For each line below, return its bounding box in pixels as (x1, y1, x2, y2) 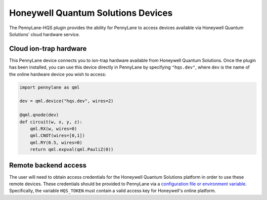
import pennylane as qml (19, 84, 80, 90)
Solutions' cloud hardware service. (9, 31, 80, 37)
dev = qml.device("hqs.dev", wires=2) (19, 98, 114, 104)
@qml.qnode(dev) (19, 112, 59, 118)
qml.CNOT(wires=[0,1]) (30, 133, 85, 138)
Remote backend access (9, 161, 87, 169)
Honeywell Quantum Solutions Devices (9, 7, 173, 18)
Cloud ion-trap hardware (9, 44, 87, 53)
